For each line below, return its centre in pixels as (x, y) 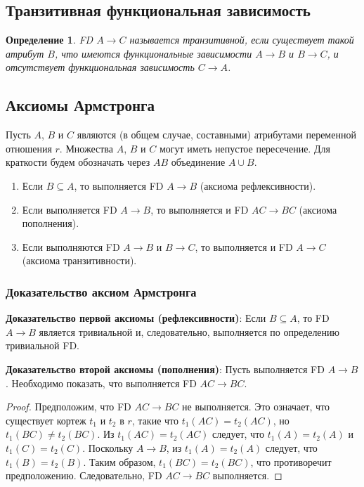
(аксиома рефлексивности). (258, 185)
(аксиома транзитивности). (79, 260)
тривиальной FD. (43, 345)
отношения (29, 148)
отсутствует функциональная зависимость (100, 67)
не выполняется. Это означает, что (256, 407)
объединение (198, 162)
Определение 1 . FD (50, 40)
